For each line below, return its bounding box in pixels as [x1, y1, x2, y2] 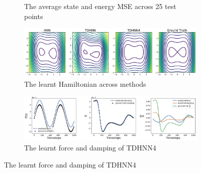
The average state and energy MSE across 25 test [24, 1, 176, 11]
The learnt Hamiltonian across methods [24, 78, 146, 89]
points [24, 11, 43, 21]
